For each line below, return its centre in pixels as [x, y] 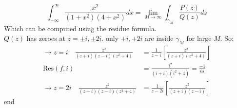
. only [110, 38]
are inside [159, 38]
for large [199, 38]
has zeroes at [46, 38]
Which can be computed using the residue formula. [80, 28]
